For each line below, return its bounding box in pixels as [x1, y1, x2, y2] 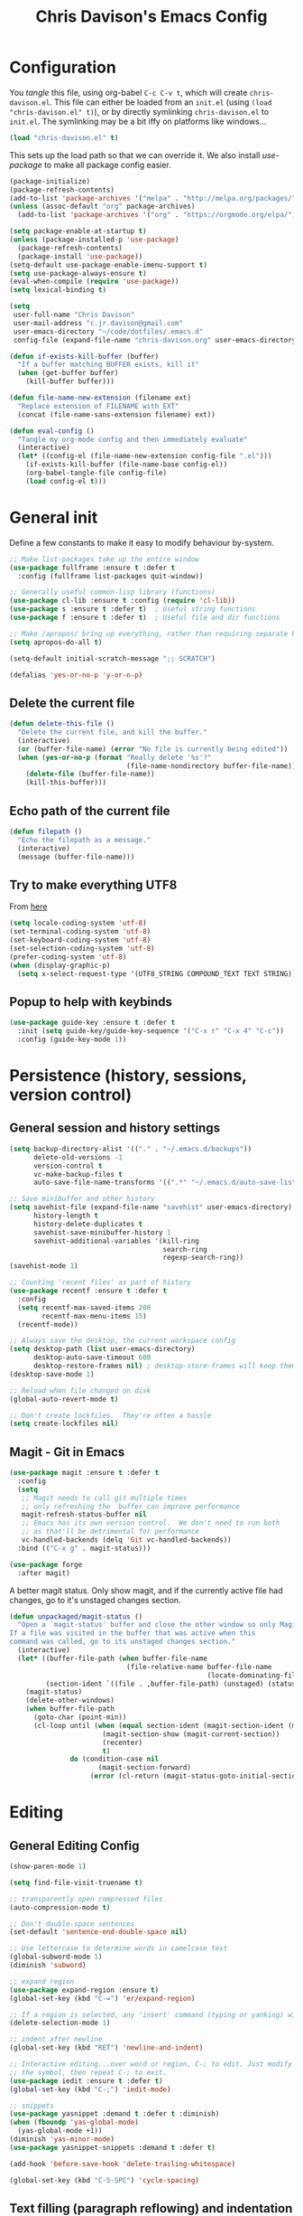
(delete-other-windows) [25, 1696, 115, 1705]
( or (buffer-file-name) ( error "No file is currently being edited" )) [17, 744, 289, 754]
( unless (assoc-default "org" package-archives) [9, 202, 196, 211]
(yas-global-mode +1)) [17, 2127, 103, 2136]
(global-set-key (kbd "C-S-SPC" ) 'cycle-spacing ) [9, 2175, 200, 2184]
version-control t [32, 1161, 103, 1170]
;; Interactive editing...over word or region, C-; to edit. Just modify [9, 2060, 293, 2069]
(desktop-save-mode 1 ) [9, 1369, 95, 1379]
